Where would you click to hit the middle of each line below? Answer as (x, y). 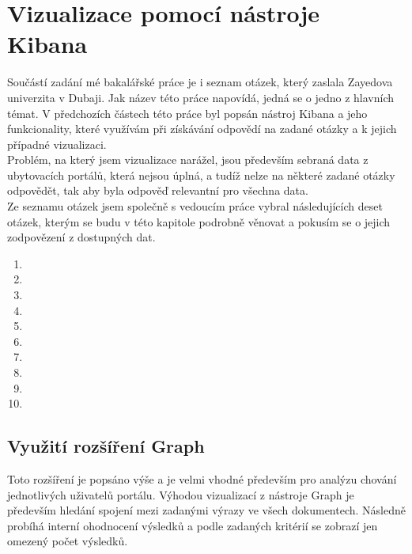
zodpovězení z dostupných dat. (81, 237)
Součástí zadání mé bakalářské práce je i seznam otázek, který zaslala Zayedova (200, 82)
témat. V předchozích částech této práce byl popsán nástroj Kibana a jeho (187, 113)
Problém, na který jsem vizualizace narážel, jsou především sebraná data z (188, 159)
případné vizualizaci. (57, 144)
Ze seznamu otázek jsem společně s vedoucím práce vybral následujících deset (195, 206)
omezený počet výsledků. (68, 541)
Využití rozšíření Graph (106, 446)
